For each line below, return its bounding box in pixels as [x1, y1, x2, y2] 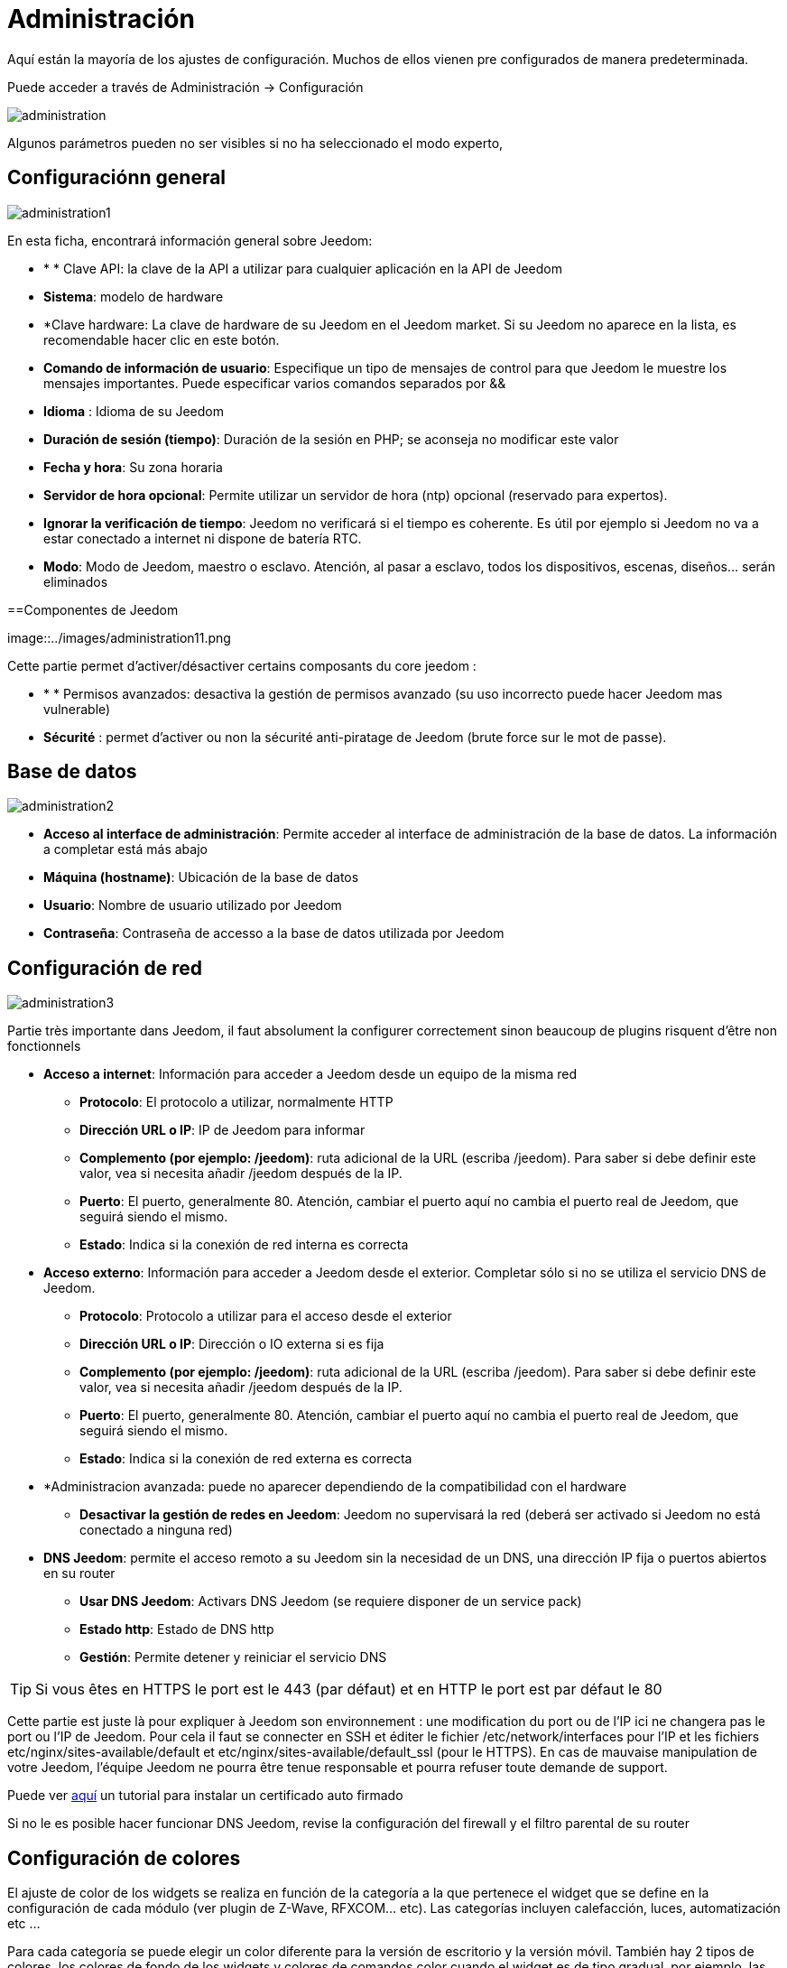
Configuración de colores [7, 1846, 241, 1870]
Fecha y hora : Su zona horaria [43, 459, 223, 475]
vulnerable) [43, 701, 111, 717]
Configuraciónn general [7, 166, 227, 190]
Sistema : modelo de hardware [43, 288, 224, 304]
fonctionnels [7, 1038, 81, 1054]
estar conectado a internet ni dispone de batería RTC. [43, 530, 362, 546]
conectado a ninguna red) [79, 1522, 233, 1538]
